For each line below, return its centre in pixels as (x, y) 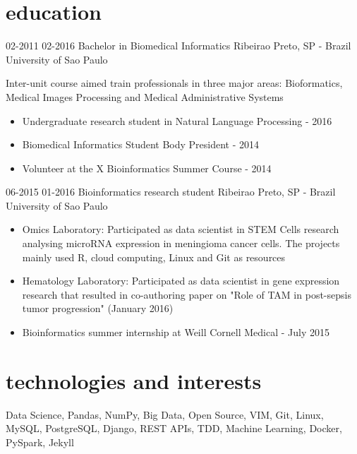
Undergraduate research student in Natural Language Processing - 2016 (177, 120)
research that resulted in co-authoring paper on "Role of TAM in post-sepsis (187, 294)
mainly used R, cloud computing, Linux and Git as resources (154, 257)
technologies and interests (134, 380)
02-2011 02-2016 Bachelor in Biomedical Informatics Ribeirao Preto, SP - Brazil (178, 46)
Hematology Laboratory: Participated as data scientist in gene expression (181, 281)
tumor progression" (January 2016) (98, 308)
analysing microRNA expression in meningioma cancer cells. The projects (181, 243)
